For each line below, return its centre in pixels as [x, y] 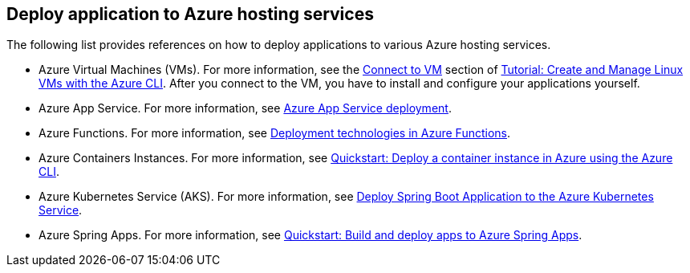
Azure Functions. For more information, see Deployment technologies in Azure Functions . [275, 133]
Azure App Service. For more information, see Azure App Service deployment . [245, 108]
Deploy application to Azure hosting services [190, 14]
